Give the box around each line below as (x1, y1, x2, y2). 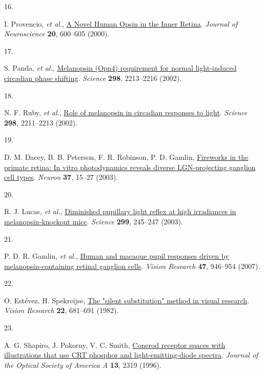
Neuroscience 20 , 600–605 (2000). (4, 28, 110, 39)
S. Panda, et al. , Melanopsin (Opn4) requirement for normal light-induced (4, 63, 237, 73)
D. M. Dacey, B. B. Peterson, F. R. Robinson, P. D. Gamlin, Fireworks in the (4, 151, 249, 162)
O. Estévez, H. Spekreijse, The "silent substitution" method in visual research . (4, 295, 250, 305)
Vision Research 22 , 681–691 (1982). (4, 305, 119, 316)
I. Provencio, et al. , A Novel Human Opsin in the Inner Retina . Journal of (4, 18, 238, 29)
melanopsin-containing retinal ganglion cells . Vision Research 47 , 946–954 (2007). (4, 260, 260, 271)
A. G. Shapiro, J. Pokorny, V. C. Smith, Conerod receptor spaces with (4, 339, 226, 350)
